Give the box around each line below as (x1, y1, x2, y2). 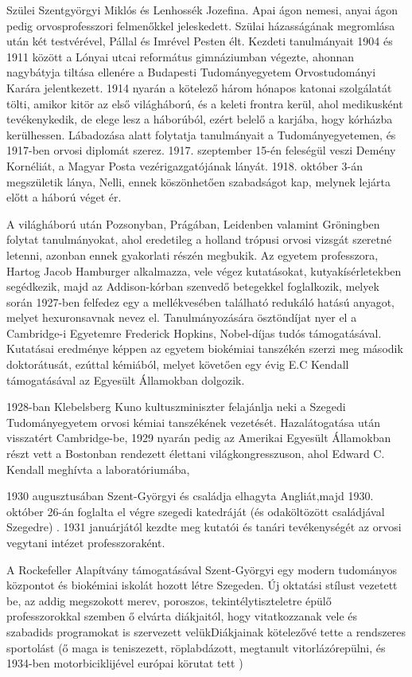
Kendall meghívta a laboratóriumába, (6, 460, 190, 477)
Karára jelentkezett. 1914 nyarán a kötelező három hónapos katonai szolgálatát (6, 79, 392, 96)
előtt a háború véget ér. (6, 189, 122, 205)
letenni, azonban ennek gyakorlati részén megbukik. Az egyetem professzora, (6, 246, 379, 263)
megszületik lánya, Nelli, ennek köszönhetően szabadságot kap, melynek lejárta (6, 173, 391, 190)
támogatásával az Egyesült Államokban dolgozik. (6, 371, 245, 388)
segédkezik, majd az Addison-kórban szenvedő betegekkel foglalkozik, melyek (6, 278, 379, 295)
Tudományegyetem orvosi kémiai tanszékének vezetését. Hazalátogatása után (6, 413, 381, 430)
